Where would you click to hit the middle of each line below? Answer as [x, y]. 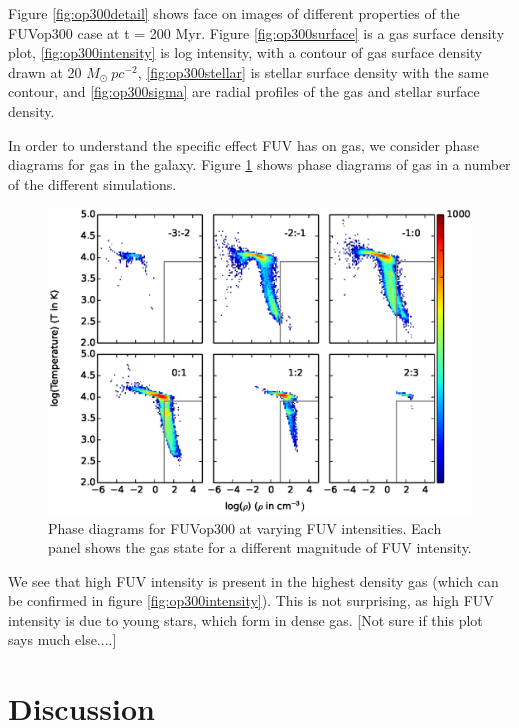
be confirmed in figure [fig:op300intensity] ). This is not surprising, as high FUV [251, 600]
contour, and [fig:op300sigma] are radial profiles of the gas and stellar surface [244, 91]
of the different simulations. [92, 183]
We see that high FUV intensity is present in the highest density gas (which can [253, 580]
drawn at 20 [45, 71]
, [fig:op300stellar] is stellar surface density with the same [313, 71]
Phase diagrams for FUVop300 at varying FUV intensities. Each [245, 527]
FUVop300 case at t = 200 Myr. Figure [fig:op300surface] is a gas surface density [256, 32]
